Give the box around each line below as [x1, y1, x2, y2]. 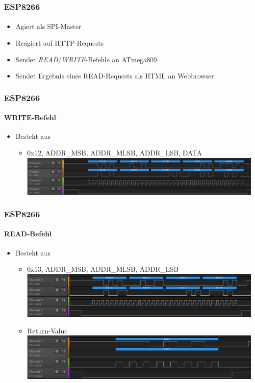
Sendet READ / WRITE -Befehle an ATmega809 [15, 54, 157, 64]
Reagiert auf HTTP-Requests [15, 38, 104, 48]
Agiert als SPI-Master [15, 21, 81, 31]
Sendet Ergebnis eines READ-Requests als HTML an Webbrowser [15, 71, 214, 81]
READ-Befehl [4, 229, 52, 239]
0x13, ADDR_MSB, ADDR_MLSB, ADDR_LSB [27, 264, 178, 274]
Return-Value [27, 325, 68, 335]
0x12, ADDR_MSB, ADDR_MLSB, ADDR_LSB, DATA [27, 148, 202, 158]
